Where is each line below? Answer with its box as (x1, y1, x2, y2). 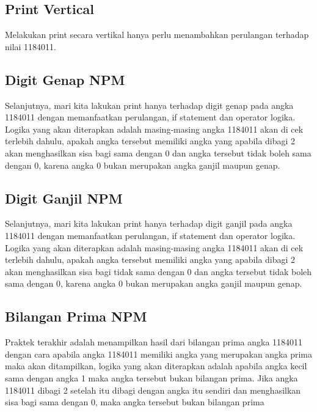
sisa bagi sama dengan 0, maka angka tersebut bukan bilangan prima (5, 395, 264, 408)
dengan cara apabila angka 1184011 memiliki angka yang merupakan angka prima (5, 347, 312, 360)
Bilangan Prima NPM (5, 307, 147, 326)
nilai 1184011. (5, 40, 57, 53)
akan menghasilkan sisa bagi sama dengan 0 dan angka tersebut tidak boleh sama (5, 146, 312, 159)
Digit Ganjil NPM (5, 188, 123, 207)
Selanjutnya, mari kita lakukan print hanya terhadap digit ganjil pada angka (5, 217, 293, 230)
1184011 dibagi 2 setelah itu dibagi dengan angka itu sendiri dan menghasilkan (5, 383, 301, 396)
